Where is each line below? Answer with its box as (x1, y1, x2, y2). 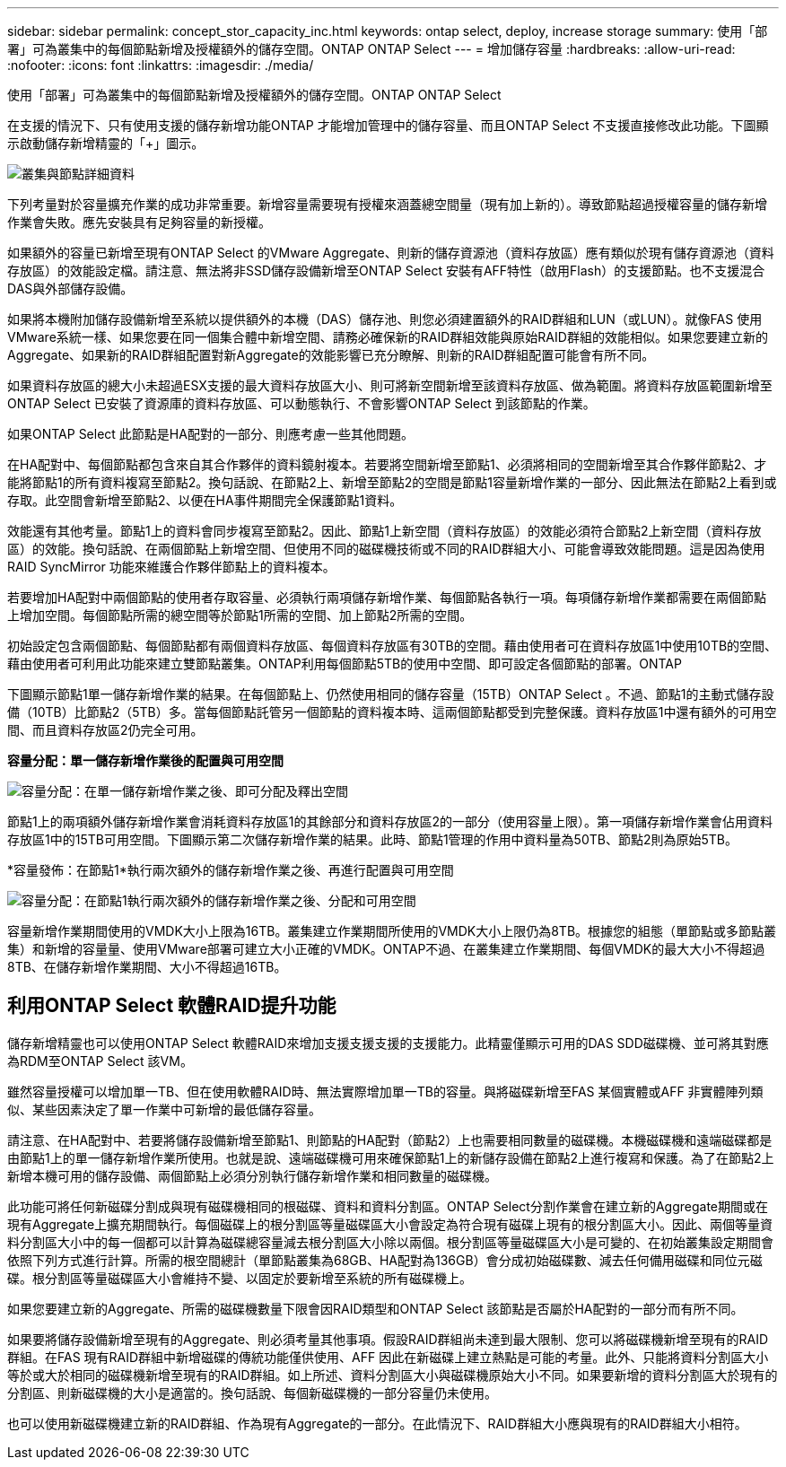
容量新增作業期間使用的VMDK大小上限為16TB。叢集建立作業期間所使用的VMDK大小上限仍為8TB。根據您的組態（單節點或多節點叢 (7, 923, 777, 939)
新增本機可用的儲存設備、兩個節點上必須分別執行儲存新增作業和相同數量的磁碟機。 (7, 1167, 497, 1183)
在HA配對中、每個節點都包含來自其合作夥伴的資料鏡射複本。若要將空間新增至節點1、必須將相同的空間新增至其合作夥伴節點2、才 (7, 457, 767, 472)
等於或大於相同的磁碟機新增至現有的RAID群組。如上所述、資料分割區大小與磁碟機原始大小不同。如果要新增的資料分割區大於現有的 (7, 1367, 778, 1383)
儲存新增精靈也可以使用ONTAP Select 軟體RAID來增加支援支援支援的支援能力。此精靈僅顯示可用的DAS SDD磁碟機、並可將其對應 (7, 1035, 769, 1051)
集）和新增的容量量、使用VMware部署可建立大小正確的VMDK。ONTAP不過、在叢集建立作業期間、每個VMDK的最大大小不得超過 (7, 941, 765, 956)
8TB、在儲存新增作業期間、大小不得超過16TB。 (7, 959, 287, 974)
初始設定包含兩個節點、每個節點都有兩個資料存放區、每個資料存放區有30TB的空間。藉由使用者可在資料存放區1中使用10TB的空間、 (7, 638, 778, 653)
